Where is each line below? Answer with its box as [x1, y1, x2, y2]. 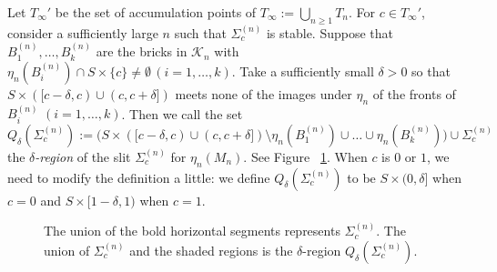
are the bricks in [96, 42, 188, 61]
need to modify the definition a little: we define [7, 167, 270, 186]
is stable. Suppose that [266, 23, 394, 42]
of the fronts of [372, 84, 456, 103]
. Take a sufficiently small [231, 61, 374, 80]
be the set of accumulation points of [55, 3, 257, 21]
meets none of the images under [175, 84, 352, 103]
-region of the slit [35, 146, 131, 166]
